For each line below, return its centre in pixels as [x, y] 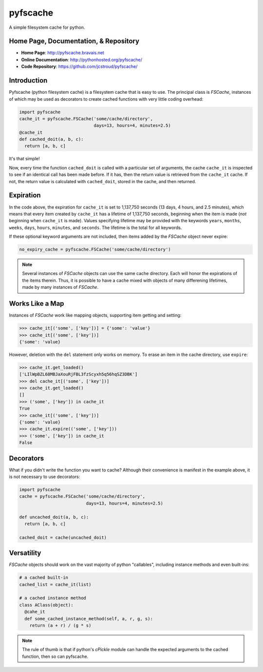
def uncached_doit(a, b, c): [54, 517]
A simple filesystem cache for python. [47, 27]
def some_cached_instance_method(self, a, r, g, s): [89, 619]
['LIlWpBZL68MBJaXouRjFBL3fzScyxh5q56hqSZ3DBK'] [78, 374]
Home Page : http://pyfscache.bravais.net [63, 53]
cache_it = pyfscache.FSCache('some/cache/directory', [86, 119]
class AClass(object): [46, 605]
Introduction [28, 81]
